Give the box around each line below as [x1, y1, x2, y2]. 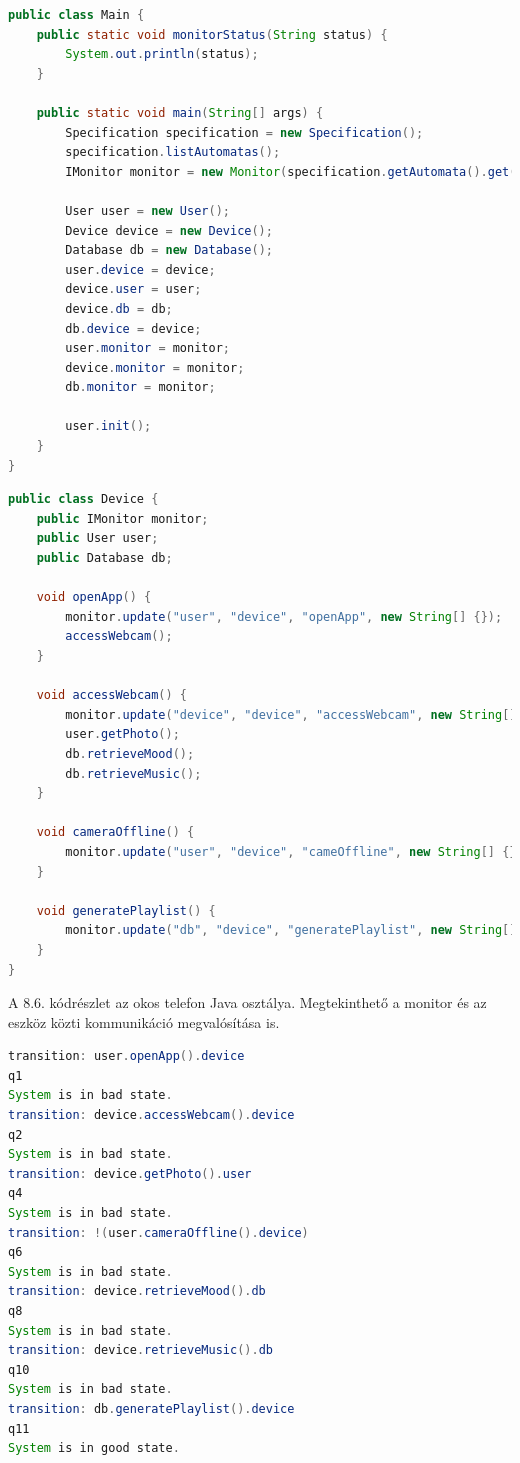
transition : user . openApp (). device [8, 1049, 245, 1064]
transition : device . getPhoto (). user [8, 1166, 252, 1181]
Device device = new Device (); [65, 223, 273, 238]
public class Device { [8, 492, 159, 507]
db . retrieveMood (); [65, 746, 195, 761]
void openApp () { [36, 590, 152, 605]
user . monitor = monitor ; [65, 341, 230, 356]
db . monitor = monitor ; [65, 380, 216, 395]
